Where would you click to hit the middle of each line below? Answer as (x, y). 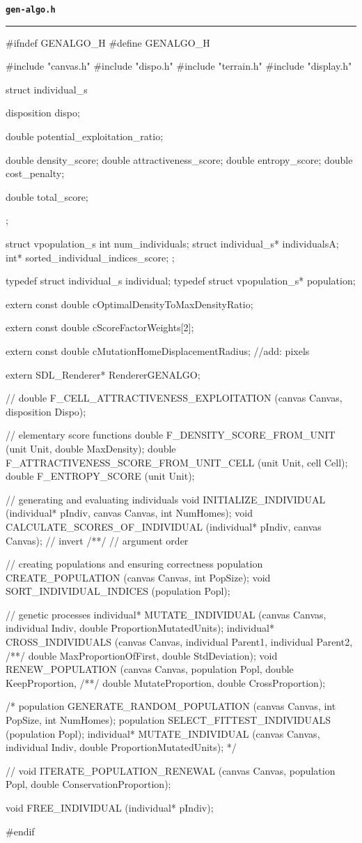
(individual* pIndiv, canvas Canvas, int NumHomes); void (129, 513)
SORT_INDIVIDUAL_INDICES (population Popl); (118, 591)
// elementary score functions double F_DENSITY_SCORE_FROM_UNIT (171, 435)
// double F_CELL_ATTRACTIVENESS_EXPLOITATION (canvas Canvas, (174, 398)
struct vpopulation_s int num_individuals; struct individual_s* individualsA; (172, 243)
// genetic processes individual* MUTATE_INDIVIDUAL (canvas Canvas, (166, 614)
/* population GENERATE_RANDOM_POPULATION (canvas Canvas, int (171, 706)
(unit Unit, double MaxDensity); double (91, 448)
